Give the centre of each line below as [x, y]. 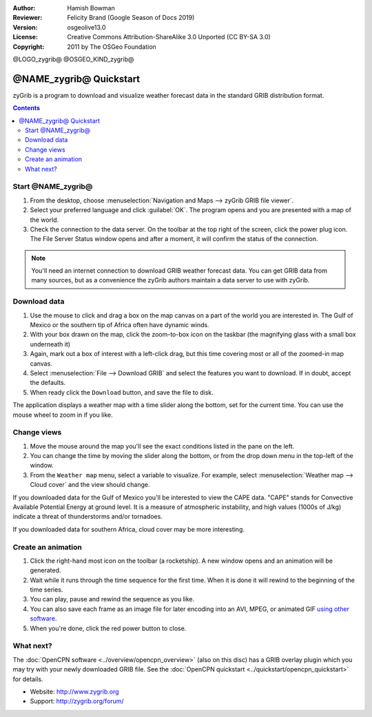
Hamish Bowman [91, 8]
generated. [45, 570]
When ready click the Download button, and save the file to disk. [122, 392]
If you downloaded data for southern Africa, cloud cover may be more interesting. [128, 529]
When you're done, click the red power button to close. [108, 628]
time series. [46, 590]
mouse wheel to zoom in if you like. [63, 415]
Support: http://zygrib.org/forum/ [77, 701]
